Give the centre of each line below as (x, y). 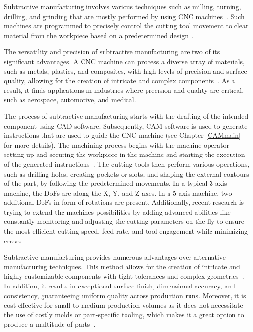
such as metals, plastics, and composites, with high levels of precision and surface (126, 71)
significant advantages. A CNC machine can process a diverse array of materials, (124, 61)
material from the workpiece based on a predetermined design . (99, 35)
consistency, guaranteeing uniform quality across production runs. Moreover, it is (125, 295)
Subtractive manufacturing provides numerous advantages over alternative (115, 257)
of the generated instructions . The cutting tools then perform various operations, (127, 164)
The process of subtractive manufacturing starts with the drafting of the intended (126, 116)
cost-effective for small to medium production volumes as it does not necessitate (124, 305)
